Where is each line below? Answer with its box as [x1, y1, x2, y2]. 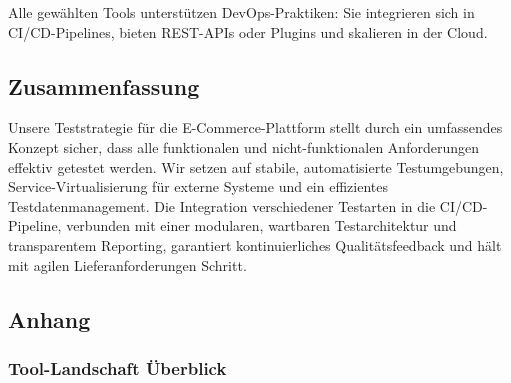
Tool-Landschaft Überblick [8, 355, 227, 380]
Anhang [8, 303, 91, 334]
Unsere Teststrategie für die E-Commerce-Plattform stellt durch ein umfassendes [8, 117, 503, 138]
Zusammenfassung [8, 70, 200, 101]
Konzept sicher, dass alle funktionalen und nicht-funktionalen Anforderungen [8, 136, 479, 157]
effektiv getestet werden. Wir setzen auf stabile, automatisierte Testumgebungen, [8, 156, 504, 177]
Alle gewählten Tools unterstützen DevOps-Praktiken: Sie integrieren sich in [8, 2, 475, 22]
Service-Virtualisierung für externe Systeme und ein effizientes [8, 176, 388, 197]
